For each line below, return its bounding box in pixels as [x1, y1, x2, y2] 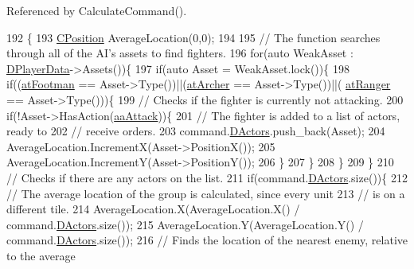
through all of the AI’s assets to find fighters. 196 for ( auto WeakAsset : [6, 45, 353, 61]
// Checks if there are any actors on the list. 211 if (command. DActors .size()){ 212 [6, 169, 408, 185]
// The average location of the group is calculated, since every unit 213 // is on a [6, 185, 405, 201]
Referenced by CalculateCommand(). [6, 2, 187, 18]
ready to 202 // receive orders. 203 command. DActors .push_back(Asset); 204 [6, 123, 385, 139]
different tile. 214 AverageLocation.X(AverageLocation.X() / [6, 201, 300, 217]
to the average [6, 247, 76, 263]
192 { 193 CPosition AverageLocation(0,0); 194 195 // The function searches [6, 29, 381, 45]
